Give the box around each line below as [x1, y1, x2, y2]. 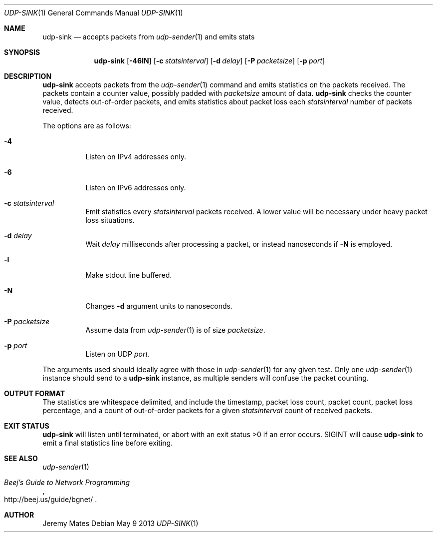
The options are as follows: [42, 121, 131, 130]
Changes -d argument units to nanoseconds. [85, 302, 232, 310]
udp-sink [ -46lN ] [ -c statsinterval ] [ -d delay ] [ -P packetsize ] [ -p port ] [94, 56, 325, 65]
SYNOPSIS [4, 48, 40, 56]
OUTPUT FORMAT [4, 389, 65, 398]
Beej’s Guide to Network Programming [4, 478, 130, 487]
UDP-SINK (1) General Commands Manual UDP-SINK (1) [4, 8, 183, 17]
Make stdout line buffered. [85, 271, 172, 279]
